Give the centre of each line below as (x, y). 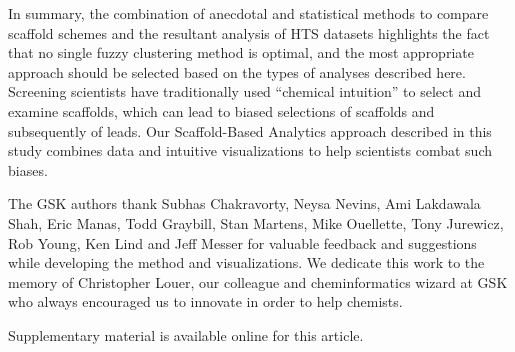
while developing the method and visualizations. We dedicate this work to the (246, 262)
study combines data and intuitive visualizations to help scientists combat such (250, 150)
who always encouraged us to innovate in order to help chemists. (205, 301)
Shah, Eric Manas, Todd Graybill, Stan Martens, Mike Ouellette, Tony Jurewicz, (256, 222)
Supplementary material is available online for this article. (186, 334)
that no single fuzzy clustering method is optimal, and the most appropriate (241, 52)
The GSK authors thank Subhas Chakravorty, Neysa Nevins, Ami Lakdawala (244, 203)
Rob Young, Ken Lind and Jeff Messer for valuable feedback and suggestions (242, 242)
